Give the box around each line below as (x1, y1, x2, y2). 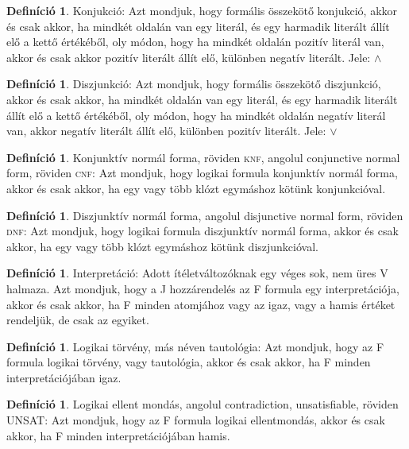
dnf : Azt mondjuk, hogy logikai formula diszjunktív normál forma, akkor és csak (6, 223, 399, 239)
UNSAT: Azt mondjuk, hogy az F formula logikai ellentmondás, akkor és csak (6, 412, 385, 428)
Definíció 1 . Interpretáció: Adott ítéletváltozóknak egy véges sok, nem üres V (6, 265, 388, 281)
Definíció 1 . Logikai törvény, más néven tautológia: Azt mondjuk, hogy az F (6, 338, 384, 354)
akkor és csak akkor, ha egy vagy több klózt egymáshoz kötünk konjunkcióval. (6, 180, 386, 196)
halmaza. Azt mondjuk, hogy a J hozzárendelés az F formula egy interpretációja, (6, 280, 399, 296)
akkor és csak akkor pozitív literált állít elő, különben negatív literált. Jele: (6, 48, 371, 65)
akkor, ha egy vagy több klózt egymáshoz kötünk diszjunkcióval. (6, 238, 318, 254)
